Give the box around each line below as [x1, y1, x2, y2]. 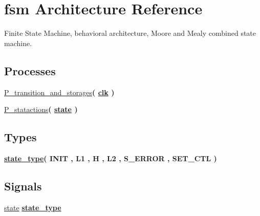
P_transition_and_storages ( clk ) [4, 87, 115, 97]
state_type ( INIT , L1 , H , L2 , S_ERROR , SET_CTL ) [4, 153, 217, 163]
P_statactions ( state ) [4, 104, 78, 115]
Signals [4, 178, 42, 193]
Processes [4, 62, 56, 78]
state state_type [4, 202, 61, 212]
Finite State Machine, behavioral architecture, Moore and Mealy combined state [4, 28, 256, 38]
